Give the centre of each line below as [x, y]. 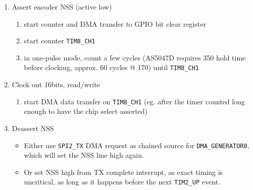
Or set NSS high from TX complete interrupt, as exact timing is [123, 172]
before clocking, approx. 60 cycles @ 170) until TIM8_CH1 [111, 67]
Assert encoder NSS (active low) [62, 7]
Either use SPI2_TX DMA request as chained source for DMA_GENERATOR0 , [137, 145]
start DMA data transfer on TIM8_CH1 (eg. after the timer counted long [134, 101]
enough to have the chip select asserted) [86, 111]
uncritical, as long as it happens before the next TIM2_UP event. [122, 182]
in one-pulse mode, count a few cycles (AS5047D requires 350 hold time [135, 57]
